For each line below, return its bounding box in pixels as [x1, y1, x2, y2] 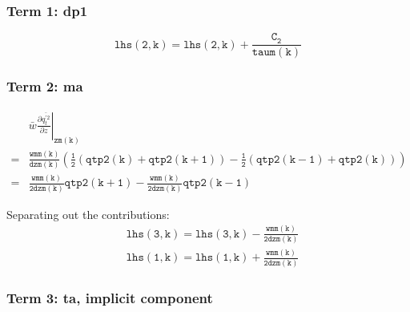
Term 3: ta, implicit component [6, 287, 213, 307]
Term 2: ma [6, 76, 83, 96]
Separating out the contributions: [6, 205, 170, 222]
